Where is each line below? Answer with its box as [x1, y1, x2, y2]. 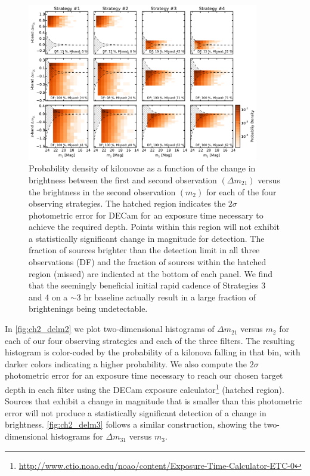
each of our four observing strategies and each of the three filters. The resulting [5, 334, 294, 346]
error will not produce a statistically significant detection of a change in [5, 406, 266, 419]
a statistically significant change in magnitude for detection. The [29, 232, 265, 244]
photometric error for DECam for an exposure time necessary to [29, 208, 263, 221]
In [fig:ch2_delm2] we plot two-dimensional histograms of [5, 323, 215, 335]
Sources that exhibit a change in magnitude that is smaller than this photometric [5, 395, 302, 407]
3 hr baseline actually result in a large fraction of [76, 290, 256, 303]
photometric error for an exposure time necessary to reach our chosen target [5, 369, 283, 382]
